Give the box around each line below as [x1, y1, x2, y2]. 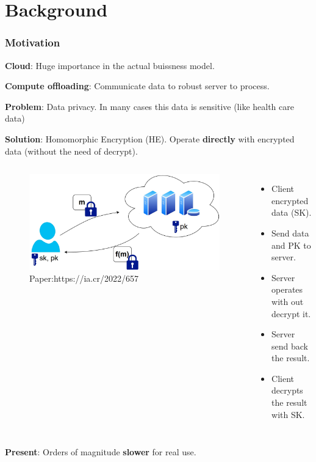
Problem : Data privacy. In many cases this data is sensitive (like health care [5, 100, 294, 112]
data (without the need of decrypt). [5, 144, 138, 157]
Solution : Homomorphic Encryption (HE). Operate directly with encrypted [5, 132, 295, 145]
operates [271, 283, 303, 296]
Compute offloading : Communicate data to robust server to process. [5, 79, 270, 92]
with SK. [271, 408, 305, 420]
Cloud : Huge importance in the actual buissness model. [5, 59, 215, 71]
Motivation [5, 35, 60, 50]
